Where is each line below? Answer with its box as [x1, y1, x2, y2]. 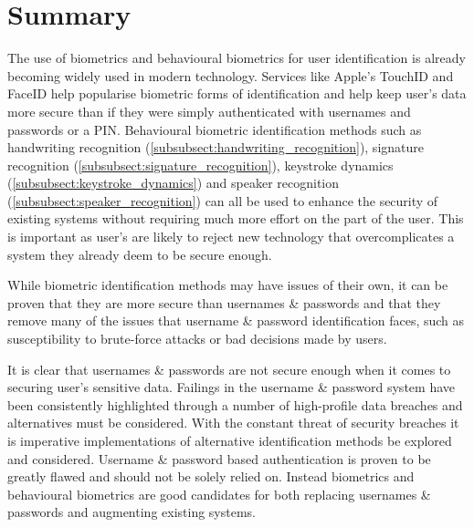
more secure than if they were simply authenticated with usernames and [7, 101, 411, 120]
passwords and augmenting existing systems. [7, 502, 257, 522]
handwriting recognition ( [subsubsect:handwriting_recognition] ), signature [7, 138, 425, 157]
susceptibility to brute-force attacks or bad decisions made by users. [7, 329, 387, 348]
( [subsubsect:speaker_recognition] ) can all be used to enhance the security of [7, 191, 438, 210]
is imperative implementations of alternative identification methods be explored [7, 431, 452, 449]
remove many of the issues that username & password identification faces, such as [7, 311, 465, 330]
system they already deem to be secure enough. [7, 244, 272, 263]
